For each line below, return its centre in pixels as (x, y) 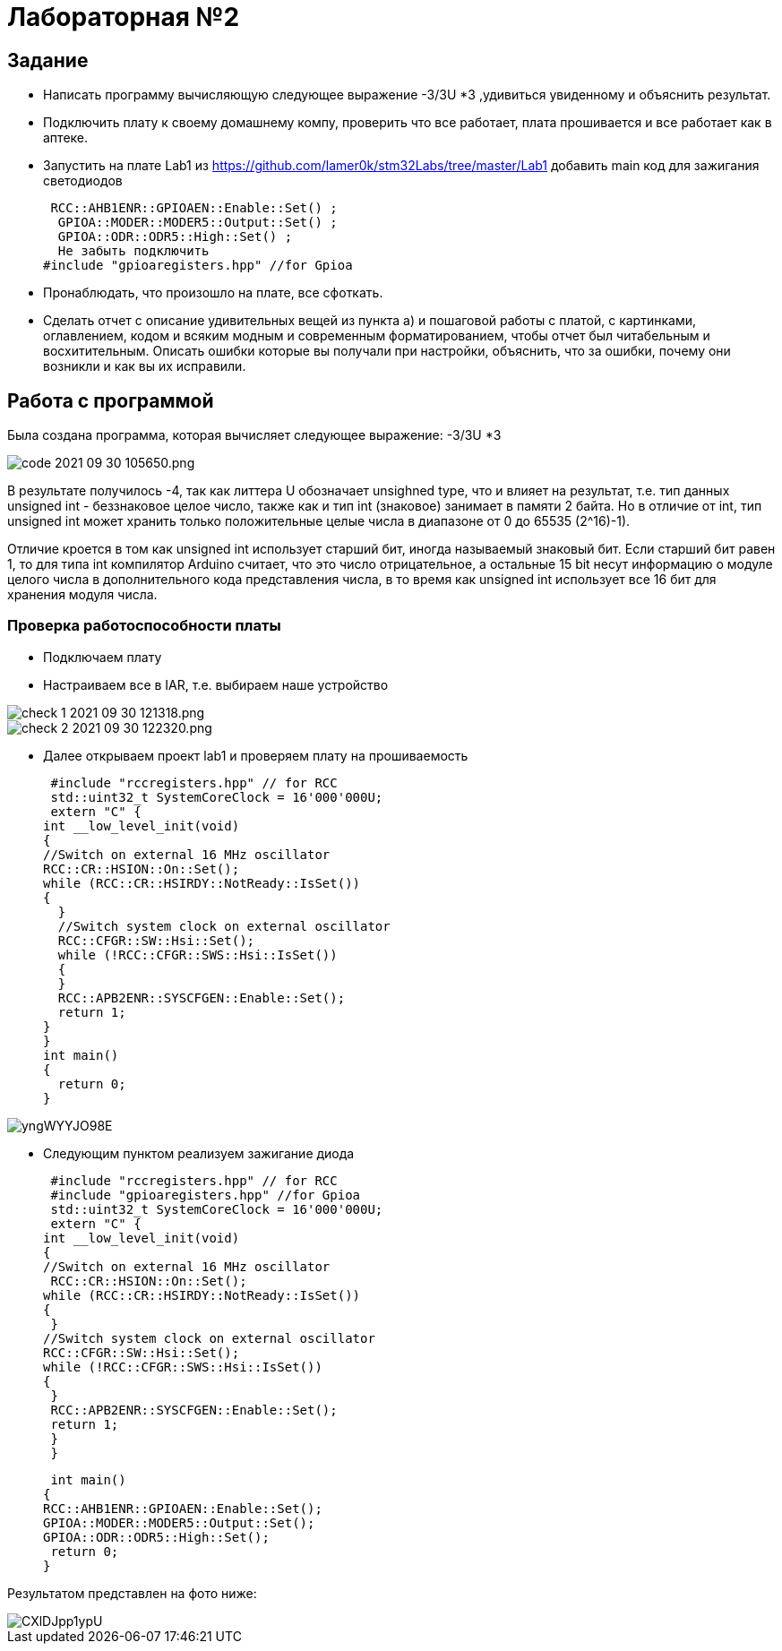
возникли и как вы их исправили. (145, 366)
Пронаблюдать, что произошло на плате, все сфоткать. (213, 293)
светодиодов (83, 181)
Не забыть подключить (133, 251)
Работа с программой (111, 400)
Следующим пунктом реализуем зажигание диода (199, 1153)
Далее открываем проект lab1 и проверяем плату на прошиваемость (256, 755)
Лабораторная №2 (124, 17)
